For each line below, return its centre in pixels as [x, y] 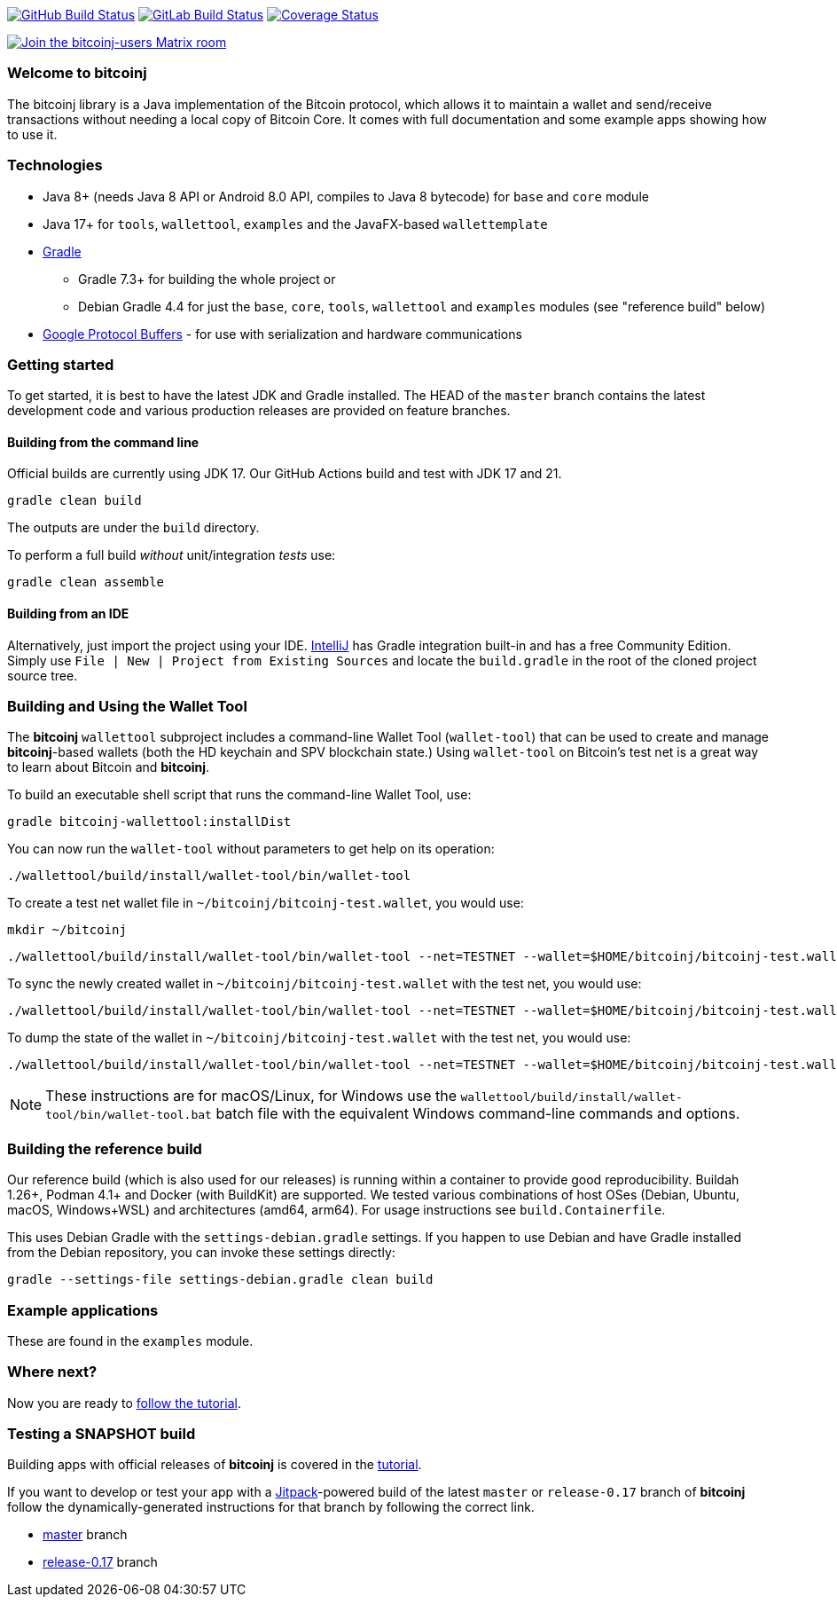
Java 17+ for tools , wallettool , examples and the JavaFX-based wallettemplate [295, 224]
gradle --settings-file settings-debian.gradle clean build [220, 1280]
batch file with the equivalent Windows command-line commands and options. [478, 1114]
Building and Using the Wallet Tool [127, 707]
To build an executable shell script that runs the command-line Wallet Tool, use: [239, 795]
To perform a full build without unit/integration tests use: [172, 555]
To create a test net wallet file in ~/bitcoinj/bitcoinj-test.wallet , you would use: [266, 903]
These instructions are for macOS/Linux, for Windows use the [251, 1096]
